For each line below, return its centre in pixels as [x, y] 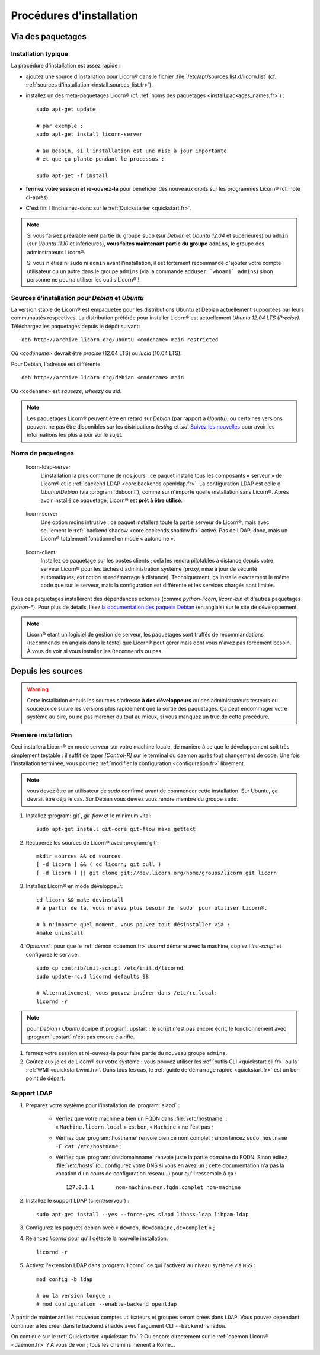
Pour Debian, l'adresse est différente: [56, 364]
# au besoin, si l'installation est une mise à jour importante [132, 151]
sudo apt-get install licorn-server [89, 134]
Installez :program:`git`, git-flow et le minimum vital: [89, 816]
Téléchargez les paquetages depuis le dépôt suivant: [76, 326]
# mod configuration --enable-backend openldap [107, 1304]
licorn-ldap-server [48, 467]
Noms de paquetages [42, 453]
